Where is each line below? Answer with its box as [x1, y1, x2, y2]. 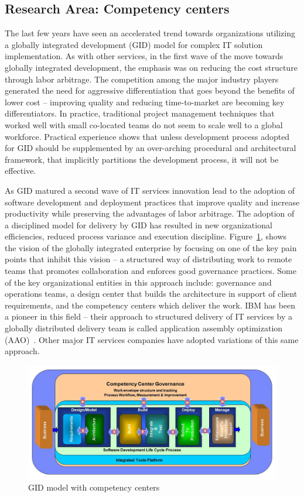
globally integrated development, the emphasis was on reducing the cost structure [5, 61, 298, 73]
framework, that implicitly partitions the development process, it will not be [5, 153, 279, 165]
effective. [5, 164, 36, 177]
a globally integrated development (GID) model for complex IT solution [5, 38, 263, 50]
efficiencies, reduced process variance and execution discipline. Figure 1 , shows [5, 230, 287, 242]
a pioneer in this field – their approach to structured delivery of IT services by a [5, 310, 292, 323]
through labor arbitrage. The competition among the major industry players [5, 73, 279, 85]
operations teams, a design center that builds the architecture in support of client [5, 287, 298, 300]
